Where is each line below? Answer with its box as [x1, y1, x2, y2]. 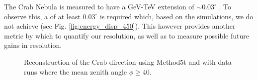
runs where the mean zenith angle [24, 66, 127, 77]
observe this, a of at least [4, 11, 81, 21]
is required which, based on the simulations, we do [99, 11, 254, 21]
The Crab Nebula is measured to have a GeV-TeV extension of [4, 1, 194, 11]
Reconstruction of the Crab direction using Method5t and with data [24, 56, 232, 67]
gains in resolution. [4, 40, 62, 50]
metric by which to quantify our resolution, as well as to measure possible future [4, 30, 249, 40]
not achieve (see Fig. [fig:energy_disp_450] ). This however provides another [4, 21, 236, 31]
